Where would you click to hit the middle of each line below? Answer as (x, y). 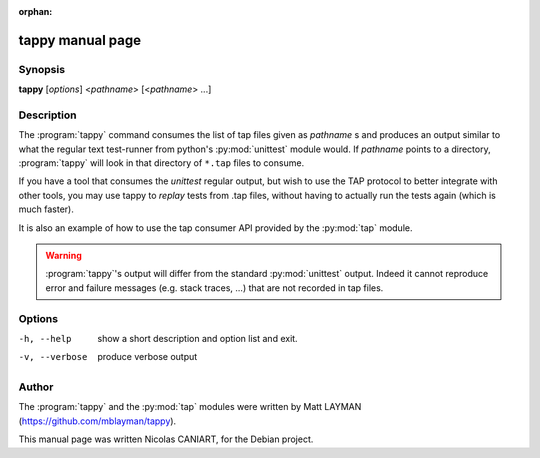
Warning (63, 256)
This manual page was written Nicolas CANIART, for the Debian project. (166, 439)
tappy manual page (80, 40)
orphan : (35, 11)
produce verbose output (147, 357)
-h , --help (45, 338)
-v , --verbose (53, 357)
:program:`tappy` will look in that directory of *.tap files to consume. (161, 163)
